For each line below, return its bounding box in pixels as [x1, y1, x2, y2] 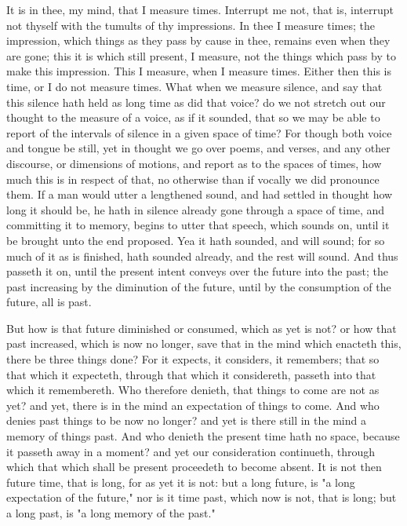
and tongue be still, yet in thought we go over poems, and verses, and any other [6, 140, 391, 156]
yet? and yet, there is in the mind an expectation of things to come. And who [6, 396, 380, 413]
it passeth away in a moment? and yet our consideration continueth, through [6, 443, 376, 459]
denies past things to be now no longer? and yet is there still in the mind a [6, 412, 366, 429]
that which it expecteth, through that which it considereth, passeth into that [6, 366, 376, 382]
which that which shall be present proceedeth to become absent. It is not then [6, 458, 382, 475]
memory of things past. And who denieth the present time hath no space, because [6, 428, 400, 444]
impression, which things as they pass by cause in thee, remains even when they [6, 32, 391, 49]
